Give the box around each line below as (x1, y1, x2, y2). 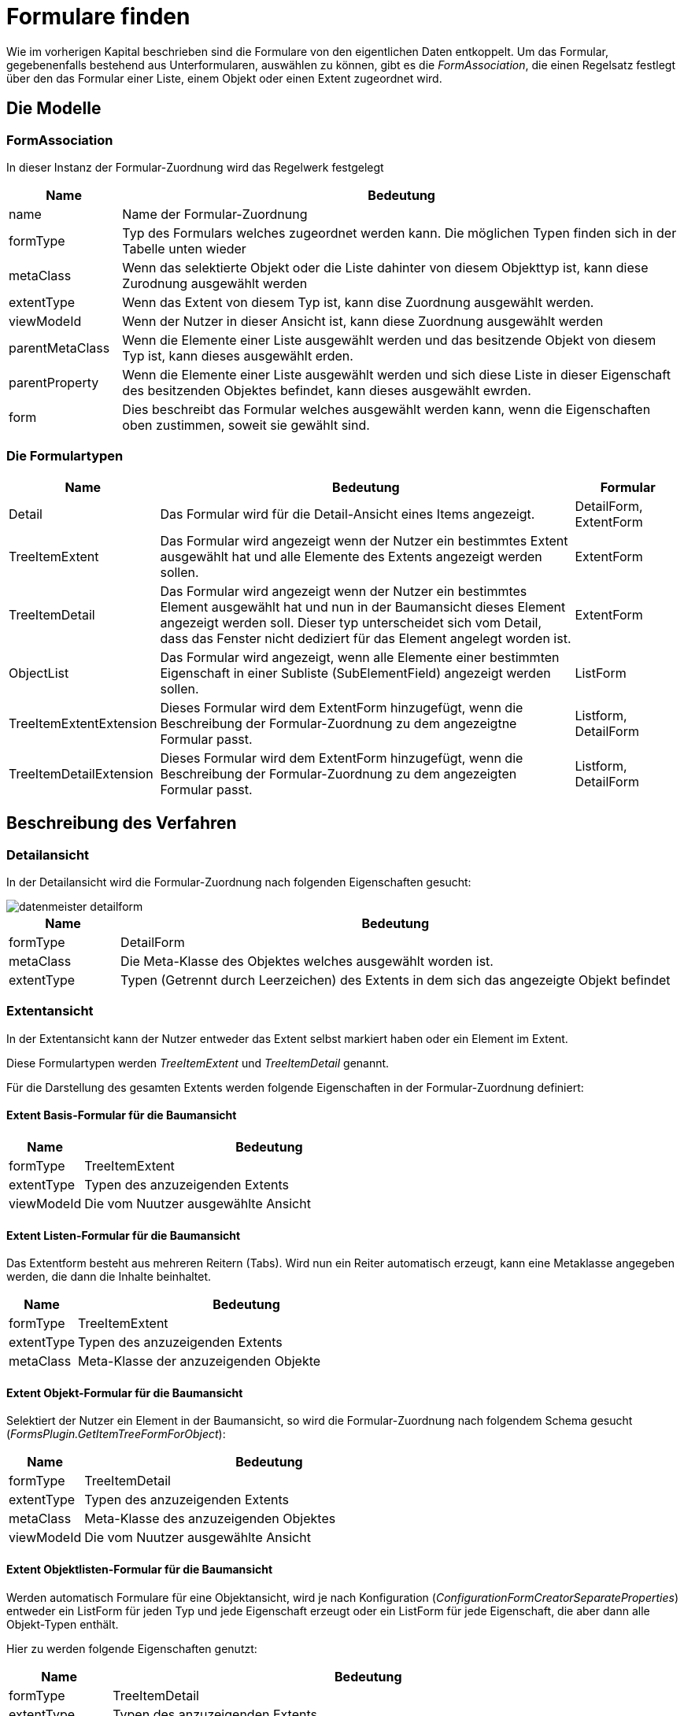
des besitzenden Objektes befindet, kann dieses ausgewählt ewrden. (122, 382, 531, 398)
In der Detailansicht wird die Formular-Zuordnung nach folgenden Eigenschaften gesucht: (6, 875, 471, 889)
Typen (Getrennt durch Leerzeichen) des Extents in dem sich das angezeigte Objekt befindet (120, 971, 671, 988)
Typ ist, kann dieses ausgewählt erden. (122, 347, 353, 364)
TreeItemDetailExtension (9, 765, 153, 782)
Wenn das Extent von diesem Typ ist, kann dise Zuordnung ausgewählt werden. (122, 294, 594, 310)
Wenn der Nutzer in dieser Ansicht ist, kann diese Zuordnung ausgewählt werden (122, 313, 604, 329)
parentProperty (9, 374, 99, 390)
